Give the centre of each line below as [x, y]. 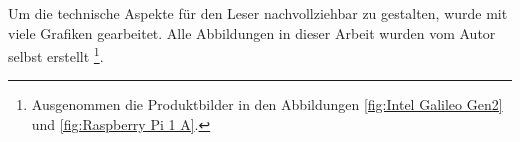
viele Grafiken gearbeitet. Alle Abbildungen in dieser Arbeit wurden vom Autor [252, 32]
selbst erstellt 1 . [56, 54]
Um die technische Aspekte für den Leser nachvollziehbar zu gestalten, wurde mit [258, 13]
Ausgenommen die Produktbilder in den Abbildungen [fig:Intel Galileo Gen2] [267, 104]
